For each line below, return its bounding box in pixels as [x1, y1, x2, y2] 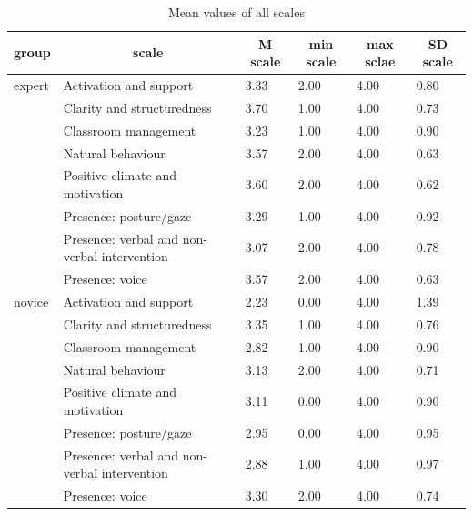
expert [14, 76, 49, 95]
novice [14, 291, 49, 310]
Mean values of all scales [168, 3, 305, 21]
